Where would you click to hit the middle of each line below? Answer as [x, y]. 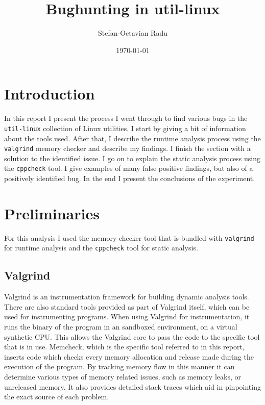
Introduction [50, 94]
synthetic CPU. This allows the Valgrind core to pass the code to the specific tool [132, 336]
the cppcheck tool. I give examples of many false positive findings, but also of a [129, 168]
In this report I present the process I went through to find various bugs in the [126, 118]
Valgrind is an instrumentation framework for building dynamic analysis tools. [127, 297]
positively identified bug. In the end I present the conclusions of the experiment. [130, 178]
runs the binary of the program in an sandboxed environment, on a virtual [121, 327]
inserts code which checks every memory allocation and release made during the [129, 356]
